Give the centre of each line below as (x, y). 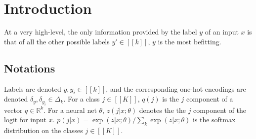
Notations (30, 68)
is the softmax (214, 120)
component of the (220, 110)
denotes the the (162, 110)
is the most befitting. (190, 41)
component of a (210, 99)
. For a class (82, 99)
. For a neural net (70, 110)
